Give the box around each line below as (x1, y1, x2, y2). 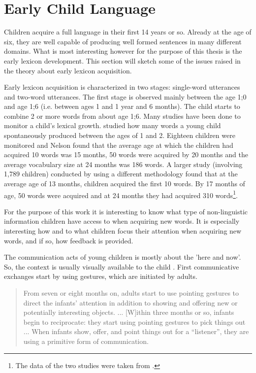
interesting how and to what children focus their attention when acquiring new (4, 226, 242, 236)
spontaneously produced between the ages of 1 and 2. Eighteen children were (4, 130, 235, 140)
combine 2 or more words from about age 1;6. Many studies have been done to (4, 110, 241, 121)
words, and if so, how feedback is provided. (4, 235, 133, 245)
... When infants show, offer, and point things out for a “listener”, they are (23, 326, 249, 337)
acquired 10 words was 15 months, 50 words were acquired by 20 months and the (4, 149, 248, 160)
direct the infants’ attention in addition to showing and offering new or (23, 297, 238, 307)
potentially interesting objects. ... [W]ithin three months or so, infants (23, 307, 234, 317)
